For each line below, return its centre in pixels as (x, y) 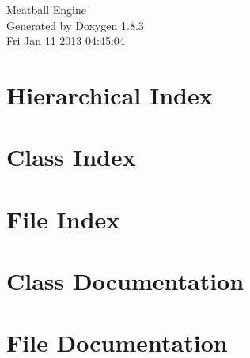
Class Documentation (125, 281)
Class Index (71, 157)
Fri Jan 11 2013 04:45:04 (66, 41)
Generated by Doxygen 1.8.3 (75, 25)
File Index (63, 219)
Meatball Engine (46, 9)
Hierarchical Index (110, 94)
